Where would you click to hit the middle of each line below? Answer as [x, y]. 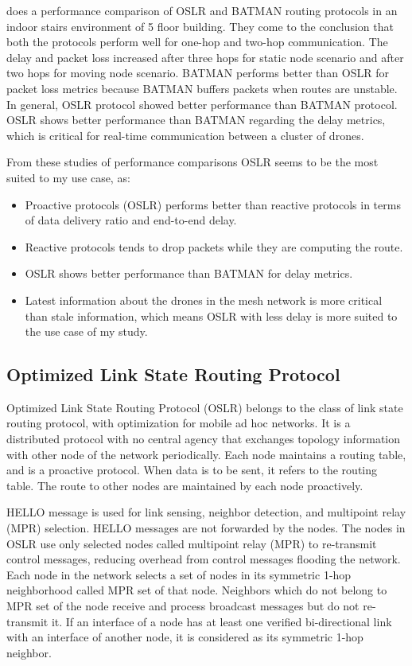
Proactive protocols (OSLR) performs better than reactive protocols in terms [213, 204]
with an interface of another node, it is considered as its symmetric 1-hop [185, 637]
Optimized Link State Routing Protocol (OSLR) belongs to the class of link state [205, 407]
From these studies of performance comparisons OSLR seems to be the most [192, 162]
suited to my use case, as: [68, 177]
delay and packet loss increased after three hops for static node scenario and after [205, 57]
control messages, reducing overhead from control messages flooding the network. [204, 559]
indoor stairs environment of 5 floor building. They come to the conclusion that [200, 26]
